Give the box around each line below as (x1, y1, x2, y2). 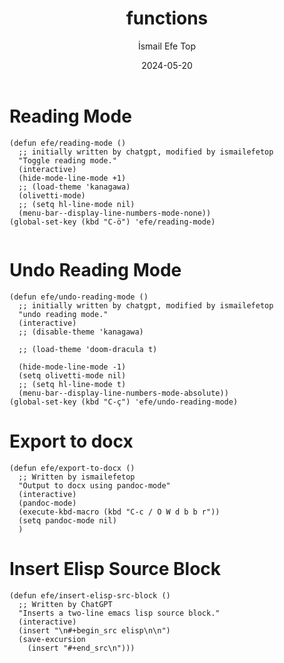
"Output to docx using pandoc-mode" (18, 480, 171, 491)
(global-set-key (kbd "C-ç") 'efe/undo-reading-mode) (9, 397, 239, 407)
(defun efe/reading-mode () (9, 138, 127, 148)
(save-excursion (18, 634, 86, 644)
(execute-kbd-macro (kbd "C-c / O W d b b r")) (18, 507, 221, 517)
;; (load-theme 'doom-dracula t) (18, 344, 158, 354)
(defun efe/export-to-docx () (9, 463, 136, 473)
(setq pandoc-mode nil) (18, 515, 117, 526)
